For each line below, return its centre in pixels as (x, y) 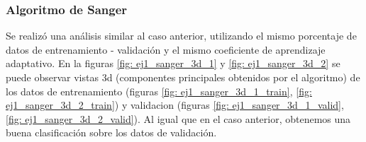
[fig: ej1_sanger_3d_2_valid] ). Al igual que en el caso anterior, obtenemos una (178, 118)
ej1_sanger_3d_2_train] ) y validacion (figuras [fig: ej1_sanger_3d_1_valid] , (175, 105)
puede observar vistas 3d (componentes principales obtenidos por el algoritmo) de (183, 77)
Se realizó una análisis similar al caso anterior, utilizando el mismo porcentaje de (181, 36)
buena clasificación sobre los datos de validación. (111, 132)
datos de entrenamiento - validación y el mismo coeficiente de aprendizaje (166, 49)
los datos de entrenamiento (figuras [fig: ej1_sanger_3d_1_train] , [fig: (159, 91)
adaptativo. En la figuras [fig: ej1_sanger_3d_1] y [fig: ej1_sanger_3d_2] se (173, 63)
